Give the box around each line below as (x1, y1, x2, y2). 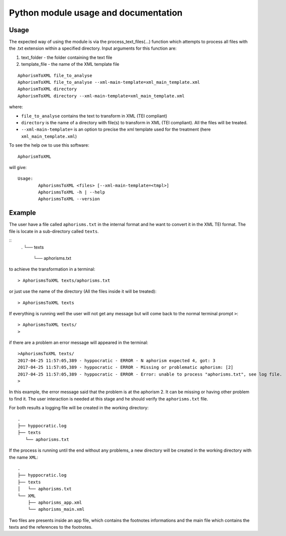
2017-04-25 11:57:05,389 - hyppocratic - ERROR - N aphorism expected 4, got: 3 (18, 358, 216, 363)
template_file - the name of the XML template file (21, 61, 119, 67)
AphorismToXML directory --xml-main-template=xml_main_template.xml (18, 93, 185, 98)
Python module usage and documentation (9, 7, 183, 18)
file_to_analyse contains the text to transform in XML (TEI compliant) (21, 113, 168, 119)
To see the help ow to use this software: (9, 142, 90, 148)
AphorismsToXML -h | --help (38, 190, 105, 195)
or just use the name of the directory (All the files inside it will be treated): (9, 288, 157, 294)
